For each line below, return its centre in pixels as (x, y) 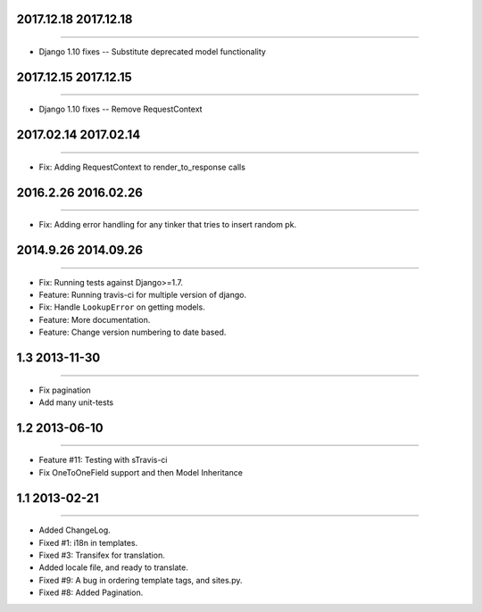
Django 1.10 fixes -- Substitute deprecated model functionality (153, 52)
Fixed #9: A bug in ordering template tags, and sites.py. (141, 580)
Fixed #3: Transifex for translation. (102, 555)
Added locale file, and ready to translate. (114, 567)
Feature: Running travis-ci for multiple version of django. (143, 295)
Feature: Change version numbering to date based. (133, 332)
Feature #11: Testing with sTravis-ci (104, 460)
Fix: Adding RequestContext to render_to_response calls (142, 167)
